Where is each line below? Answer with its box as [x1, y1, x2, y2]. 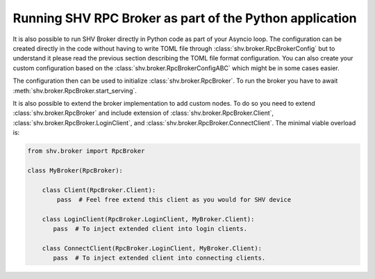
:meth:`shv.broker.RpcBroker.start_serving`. [12, 86, 137, 95]
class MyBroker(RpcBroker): [27, 166, 123, 174]
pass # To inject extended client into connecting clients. [53, 254, 266, 262]
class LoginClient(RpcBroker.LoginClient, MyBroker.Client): [42, 215, 255, 223]
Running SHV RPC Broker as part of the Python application [12, 10, 357, 26]
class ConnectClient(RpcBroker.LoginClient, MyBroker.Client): [42, 244, 262, 252]
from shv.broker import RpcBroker [27, 147, 145, 155]
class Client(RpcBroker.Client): [42, 186, 156, 194]
